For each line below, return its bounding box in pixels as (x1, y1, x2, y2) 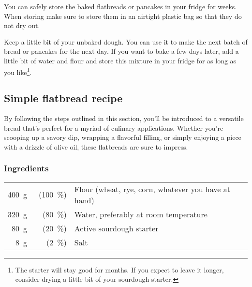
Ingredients (4, 162, 49, 174)
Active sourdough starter (74, 222, 159, 234)
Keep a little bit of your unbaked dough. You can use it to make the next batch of (4, 36, 248, 46)
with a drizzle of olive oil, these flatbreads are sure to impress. (4, 141, 188, 151)
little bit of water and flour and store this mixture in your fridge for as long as (4, 55, 237, 65)
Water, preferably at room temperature (74, 208, 208, 220)
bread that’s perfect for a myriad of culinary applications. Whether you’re (4, 122, 223, 133)
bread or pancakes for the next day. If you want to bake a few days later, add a (4, 46, 239, 56)
